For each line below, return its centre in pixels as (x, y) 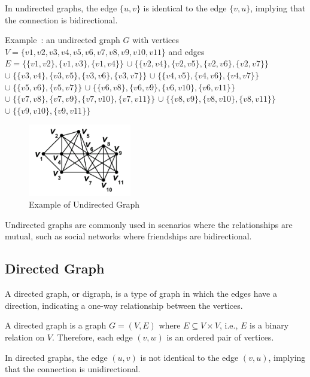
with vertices (156, 40)
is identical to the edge (185, 8)
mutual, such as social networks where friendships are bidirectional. (128, 236)
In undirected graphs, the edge (61, 8)
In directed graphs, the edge (56, 357)
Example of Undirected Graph (84, 204)
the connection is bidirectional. (61, 19)
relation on (25, 337)
